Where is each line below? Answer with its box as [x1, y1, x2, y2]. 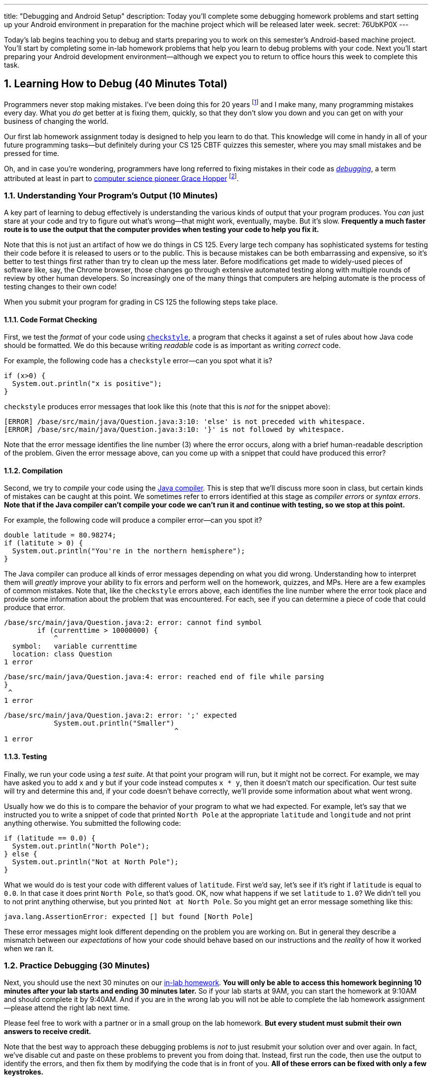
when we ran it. [4, 944, 54, 953]
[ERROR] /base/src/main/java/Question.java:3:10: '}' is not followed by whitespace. [4, 425, 345, 434]
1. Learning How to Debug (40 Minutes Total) [4, 77, 228, 90]
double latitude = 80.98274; [4, 531, 116, 539]
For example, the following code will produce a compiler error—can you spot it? [4, 516, 262, 525]
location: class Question [12, 650, 112, 658]
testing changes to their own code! [4, 282, 117, 291]
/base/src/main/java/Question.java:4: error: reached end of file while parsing [4, 673, 324, 681]
